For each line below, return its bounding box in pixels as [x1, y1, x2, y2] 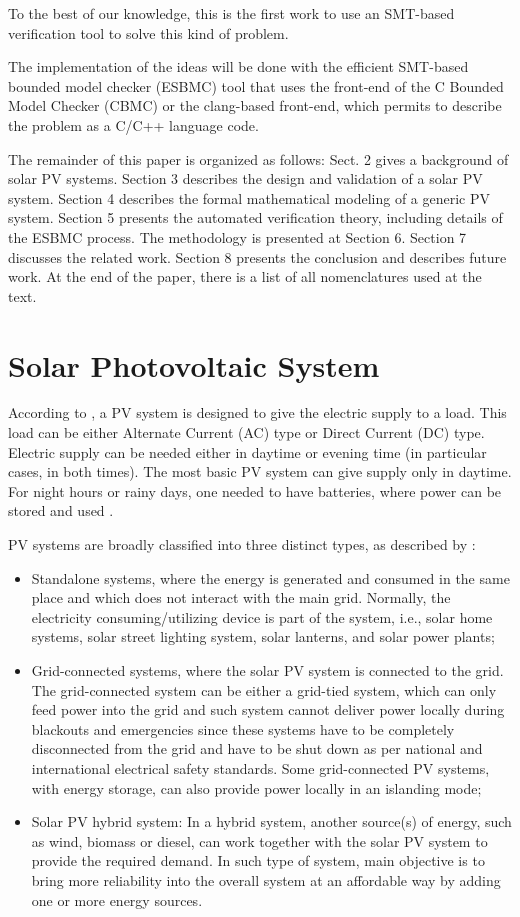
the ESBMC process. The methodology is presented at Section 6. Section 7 [8, 226, 467, 247]
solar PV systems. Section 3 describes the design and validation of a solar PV [8, 168, 483, 189]
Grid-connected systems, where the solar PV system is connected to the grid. [31, 659, 504, 680]
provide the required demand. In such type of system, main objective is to [31, 850, 485, 871]
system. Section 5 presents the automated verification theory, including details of [8, 207, 503, 228]
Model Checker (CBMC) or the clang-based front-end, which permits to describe [8, 95, 502, 116]
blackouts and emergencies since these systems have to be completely [31, 718, 455, 739]
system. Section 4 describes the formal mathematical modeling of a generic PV [8, 187, 491, 208]
